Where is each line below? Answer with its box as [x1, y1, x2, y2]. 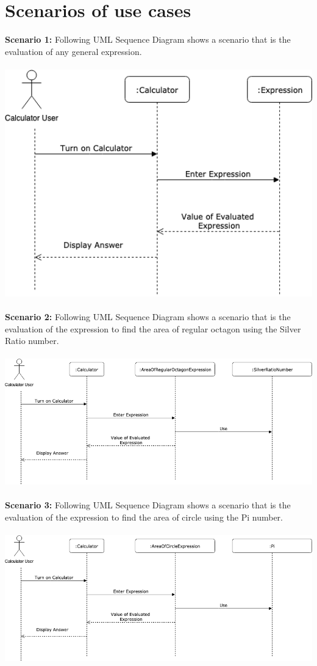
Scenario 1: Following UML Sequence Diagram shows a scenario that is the [5, 33, 291, 46]
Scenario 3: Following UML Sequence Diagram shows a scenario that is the [5, 499, 291, 511]
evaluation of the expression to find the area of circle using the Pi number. [5, 510, 283, 523]
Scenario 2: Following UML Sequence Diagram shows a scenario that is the [5, 310, 291, 323]
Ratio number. [5, 334, 59, 347]
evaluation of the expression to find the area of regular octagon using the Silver [5, 322, 301, 335]
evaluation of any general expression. [5, 45, 142, 57]
